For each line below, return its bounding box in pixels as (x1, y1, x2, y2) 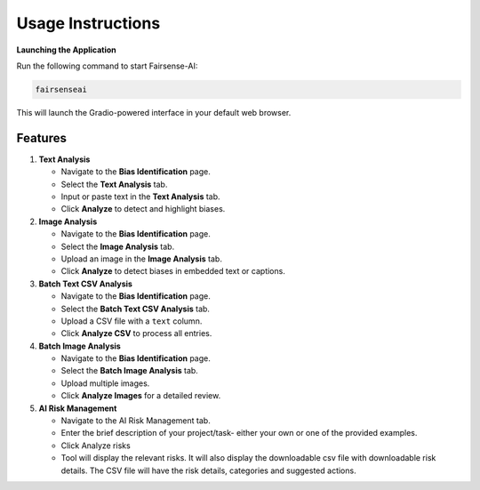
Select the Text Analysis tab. (60, 179, 168, 189)
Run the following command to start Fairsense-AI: (16, 60, 198, 71)
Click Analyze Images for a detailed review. (60, 390, 221, 401)
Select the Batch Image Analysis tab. (60, 365, 199, 376)
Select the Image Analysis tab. (60, 241, 175, 252)
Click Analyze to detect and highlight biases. (60, 204, 226, 214)
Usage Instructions (16, 13, 161, 33)
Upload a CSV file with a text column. (60, 316, 203, 326)
